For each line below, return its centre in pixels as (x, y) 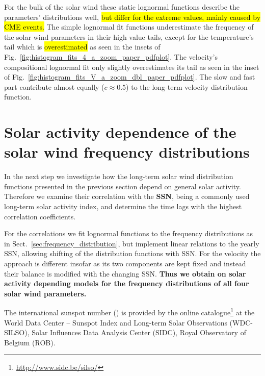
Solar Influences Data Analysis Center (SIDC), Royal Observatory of (139, 332)
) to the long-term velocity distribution (187, 86)
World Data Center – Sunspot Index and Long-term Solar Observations (116, 322)
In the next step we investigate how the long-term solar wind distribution (119, 176)
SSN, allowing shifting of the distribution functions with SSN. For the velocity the (132, 253)
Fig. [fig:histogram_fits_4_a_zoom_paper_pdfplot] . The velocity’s (111, 56)
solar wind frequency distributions (127, 152)
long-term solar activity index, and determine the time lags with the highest (123, 206)
